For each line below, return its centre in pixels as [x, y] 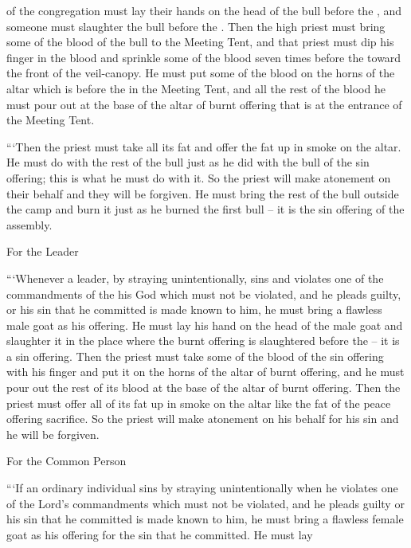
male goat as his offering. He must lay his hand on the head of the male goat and [205, 325]
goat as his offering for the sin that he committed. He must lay [160, 534]
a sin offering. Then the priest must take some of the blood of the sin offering [195, 356]
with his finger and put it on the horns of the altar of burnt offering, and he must [205, 372]
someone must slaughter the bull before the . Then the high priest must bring [196, 26]
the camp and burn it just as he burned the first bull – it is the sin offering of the [205, 209]
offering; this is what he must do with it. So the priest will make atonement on [199, 177]
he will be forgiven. [53, 434]
